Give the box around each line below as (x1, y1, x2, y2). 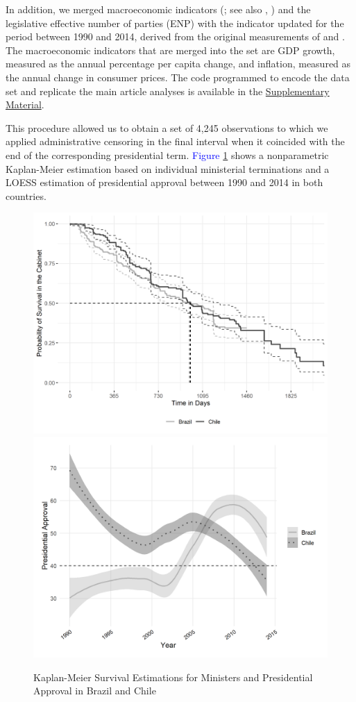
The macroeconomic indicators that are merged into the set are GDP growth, (6, 42, 335, 57)
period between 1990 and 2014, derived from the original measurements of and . (6, 29, 345, 44)
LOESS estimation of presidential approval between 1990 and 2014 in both (6, 175, 323, 190)
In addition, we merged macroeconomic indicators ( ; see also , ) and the (6, 2, 311, 16)
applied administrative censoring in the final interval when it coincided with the (6, 134, 345, 149)
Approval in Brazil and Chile (33, 683, 156, 698)
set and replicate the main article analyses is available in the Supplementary (6, 83, 330, 98)
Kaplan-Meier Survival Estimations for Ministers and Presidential (33, 669, 313, 684)
